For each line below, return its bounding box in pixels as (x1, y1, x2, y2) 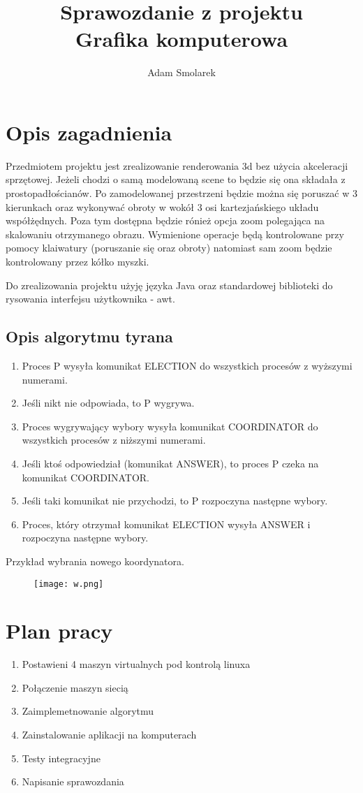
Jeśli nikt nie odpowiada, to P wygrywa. (22, 395, 195, 410)
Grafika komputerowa (75, 24, 288, 53)
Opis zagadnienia (6, 117, 172, 146)
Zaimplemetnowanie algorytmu (22, 704, 154, 718)
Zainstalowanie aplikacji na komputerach (22, 727, 197, 742)
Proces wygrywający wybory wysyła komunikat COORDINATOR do (22, 419, 318, 433)
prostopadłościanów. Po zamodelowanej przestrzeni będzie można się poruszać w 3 (6, 186, 357, 201)
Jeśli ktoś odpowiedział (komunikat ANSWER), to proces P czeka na (22, 456, 319, 470)
